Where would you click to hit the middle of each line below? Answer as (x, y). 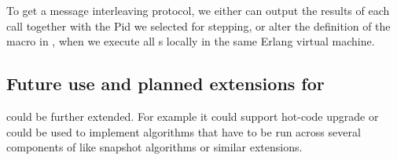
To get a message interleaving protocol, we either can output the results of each (198, 10)
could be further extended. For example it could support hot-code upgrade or (193, 116)
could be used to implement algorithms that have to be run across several (184, 131)
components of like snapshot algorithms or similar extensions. (154, 147)
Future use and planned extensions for (165, 84)
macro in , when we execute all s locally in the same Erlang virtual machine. (191, 41)
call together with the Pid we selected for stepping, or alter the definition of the (198, 25)
